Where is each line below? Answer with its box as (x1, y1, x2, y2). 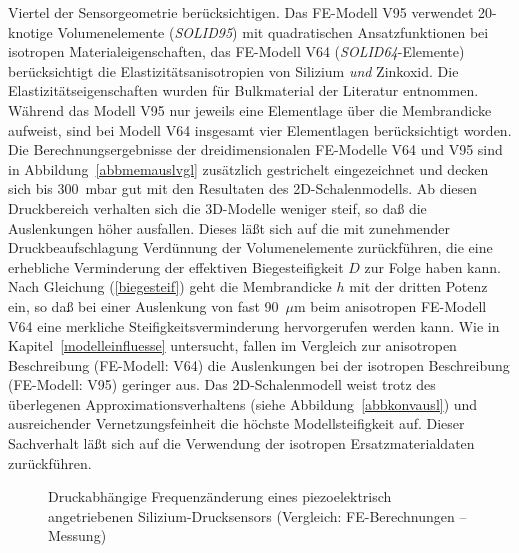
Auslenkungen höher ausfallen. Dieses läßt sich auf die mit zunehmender (8, 217, 451, 238)
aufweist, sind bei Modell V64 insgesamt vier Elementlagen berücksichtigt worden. (8, 119, 512, 140)
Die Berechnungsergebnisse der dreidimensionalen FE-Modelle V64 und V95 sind (8, 139, 503, 160)
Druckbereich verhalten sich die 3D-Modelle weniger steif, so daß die (8, 197, 427, 218)
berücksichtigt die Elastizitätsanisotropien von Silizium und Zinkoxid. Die (8, 60, 459, 81)
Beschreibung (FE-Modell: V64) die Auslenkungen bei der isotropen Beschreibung (8, 354, 510, 375)
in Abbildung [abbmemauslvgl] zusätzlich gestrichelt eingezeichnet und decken (8, 158, 489, 179)
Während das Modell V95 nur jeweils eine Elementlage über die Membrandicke (8, 99, 492, 120)
